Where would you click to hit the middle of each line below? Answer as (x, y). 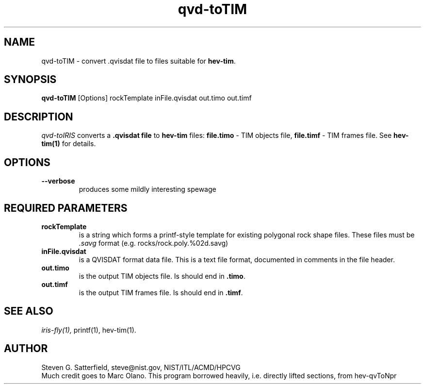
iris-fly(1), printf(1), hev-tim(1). (89, 330)
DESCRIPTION (39, 117)
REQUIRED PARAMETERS (66, 208)
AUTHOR (26, 349)
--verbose (58, 181)
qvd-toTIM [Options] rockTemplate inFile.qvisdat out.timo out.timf (147, 98)
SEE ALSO (29, 311)
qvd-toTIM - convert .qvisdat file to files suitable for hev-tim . (139, 61)
